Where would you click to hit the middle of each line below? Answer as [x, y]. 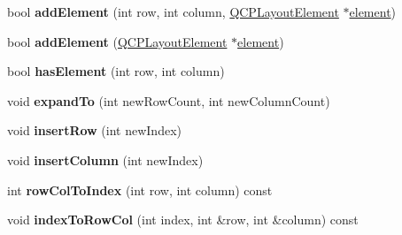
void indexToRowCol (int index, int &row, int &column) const [183, 220]
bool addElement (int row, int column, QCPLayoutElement [173, 11]
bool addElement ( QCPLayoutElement [117, 41]
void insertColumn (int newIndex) [105, 159]
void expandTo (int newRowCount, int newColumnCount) [169, 100]
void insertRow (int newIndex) [94, 130]
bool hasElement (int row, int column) [116, 71]
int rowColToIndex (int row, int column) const [140, 190]
